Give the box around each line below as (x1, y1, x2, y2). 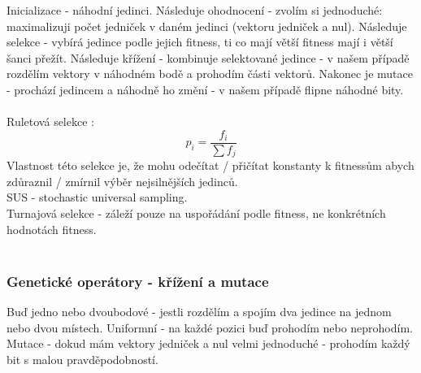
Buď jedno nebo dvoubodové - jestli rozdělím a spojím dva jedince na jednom (7, 303, 392, 320)
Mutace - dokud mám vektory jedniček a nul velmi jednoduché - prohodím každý (7, 335, 410, 352)
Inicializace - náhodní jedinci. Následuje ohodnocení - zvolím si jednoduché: (7, 2, 383, 18)
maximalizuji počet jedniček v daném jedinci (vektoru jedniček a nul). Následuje (7, 17, 407, 34)
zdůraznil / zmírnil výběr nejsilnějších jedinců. (7, 172, 238, 189)
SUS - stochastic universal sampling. (7, 189, 188, 206)
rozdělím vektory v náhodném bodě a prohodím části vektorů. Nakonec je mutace (7, 65, 413, 82)
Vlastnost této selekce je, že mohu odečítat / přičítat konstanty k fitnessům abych (7, 157, 414, 174)
